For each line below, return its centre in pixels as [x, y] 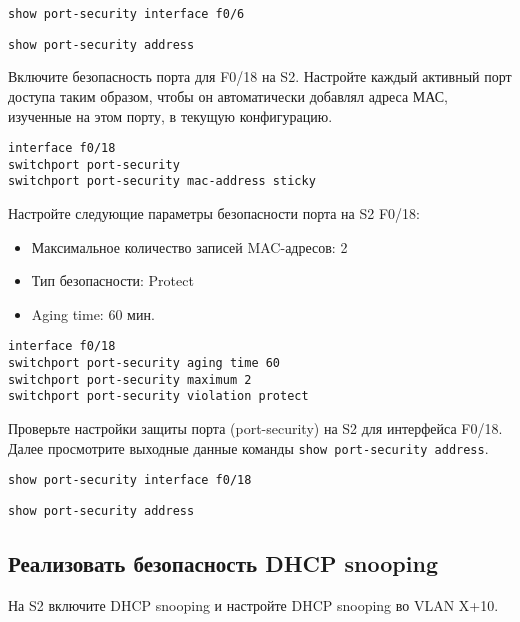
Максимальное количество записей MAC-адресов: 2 [189, 246]
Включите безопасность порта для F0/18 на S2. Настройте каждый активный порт [260, 76]
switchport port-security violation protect [158, 396]
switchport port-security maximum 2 [130, 379]
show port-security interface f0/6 [126, 14]
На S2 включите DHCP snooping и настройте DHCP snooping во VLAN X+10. [253, 604]
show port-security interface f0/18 [130, 480]
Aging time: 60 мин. [93, 313]
